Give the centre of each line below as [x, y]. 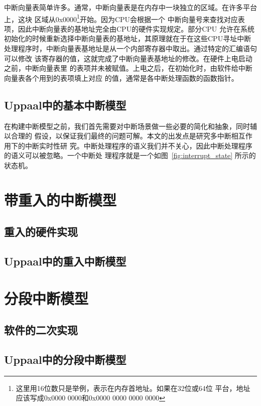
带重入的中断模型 [60, 199]
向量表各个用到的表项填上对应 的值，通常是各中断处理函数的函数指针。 [121, 78]
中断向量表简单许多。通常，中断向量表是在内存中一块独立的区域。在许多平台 [130, 7]
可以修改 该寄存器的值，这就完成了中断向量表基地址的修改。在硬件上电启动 [128, 58]
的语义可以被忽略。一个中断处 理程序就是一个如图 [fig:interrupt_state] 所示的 [130, 155]
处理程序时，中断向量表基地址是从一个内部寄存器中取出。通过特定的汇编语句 [130, 48]
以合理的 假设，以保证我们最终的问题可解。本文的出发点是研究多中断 [118, 136]
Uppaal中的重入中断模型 [65, 261]
